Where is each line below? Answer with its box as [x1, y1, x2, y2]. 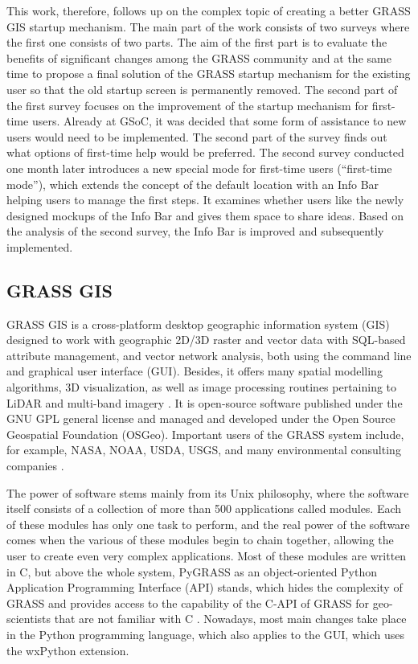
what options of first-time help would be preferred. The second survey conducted [6, 144, 404, 161]
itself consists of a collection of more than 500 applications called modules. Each [6, 500, 402, 517]
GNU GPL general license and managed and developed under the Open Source [6, 410, 395, 427]
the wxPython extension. [6, 641, 129, 658]
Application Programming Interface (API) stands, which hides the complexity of [6, 579, 403, 596]
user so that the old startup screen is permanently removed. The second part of [6, 80, 398, 97]
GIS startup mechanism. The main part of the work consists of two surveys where [6, 18, 410, 35]
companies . [6, 457, 64, 474]
